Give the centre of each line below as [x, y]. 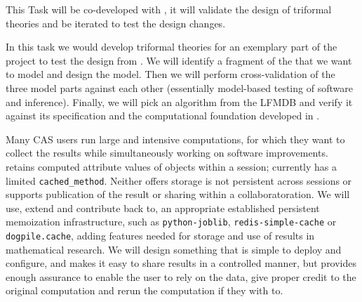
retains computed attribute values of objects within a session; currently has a [172, 166]
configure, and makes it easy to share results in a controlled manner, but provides [181, 263]
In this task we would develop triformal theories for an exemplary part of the [172, 47]
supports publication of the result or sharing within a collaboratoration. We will [178, 194]
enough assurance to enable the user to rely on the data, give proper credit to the [181, 276]
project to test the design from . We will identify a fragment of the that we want [179, 60]
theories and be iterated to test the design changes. [116, 23]
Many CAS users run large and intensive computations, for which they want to [175, 139]
